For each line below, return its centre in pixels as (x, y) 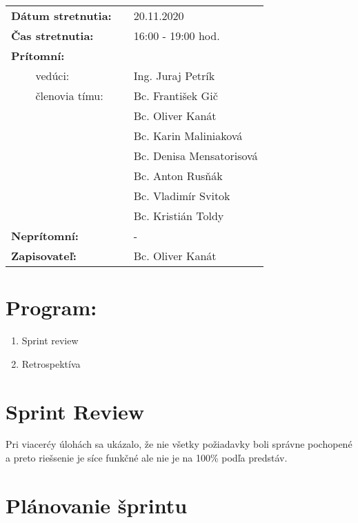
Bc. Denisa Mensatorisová (196, 156)
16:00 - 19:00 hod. (177, 36)
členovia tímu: (69, 96)
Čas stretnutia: (52, 36)
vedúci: (52, 76)
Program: (51, 307)
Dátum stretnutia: (61, 16)
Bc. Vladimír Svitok (182, 196)
